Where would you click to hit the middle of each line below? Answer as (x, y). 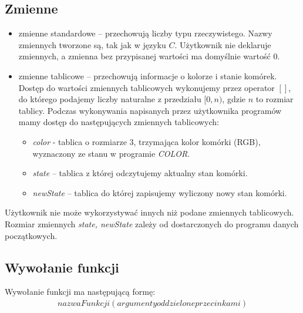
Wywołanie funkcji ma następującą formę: (80, 292)
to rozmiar (275, 99)
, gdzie (234, 99)
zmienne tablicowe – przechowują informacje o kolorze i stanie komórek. (148, 75)
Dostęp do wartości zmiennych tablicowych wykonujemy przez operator (147, 87)
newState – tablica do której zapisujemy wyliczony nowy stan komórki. (160, 192)
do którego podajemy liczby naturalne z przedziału (110, 99)
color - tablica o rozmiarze (80, 141)
